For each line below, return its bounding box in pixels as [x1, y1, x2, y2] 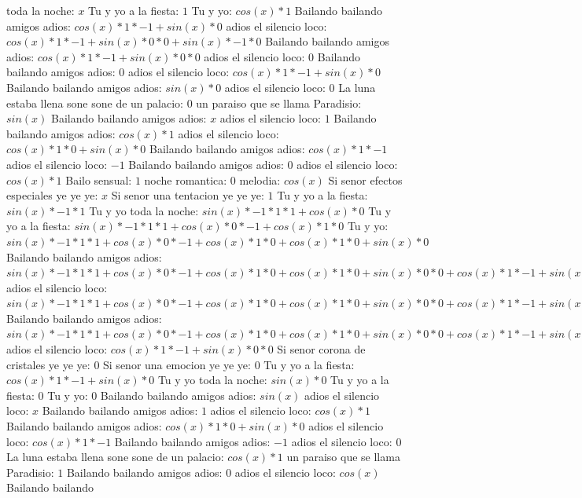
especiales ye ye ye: [6, 187, 98, 203]
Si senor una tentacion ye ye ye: [111, 187, 264, 203]
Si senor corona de [277, 341, 366, 357]
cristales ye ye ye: [6, 356, 90, 372]
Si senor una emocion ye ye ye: [103, 356, 251, 372]
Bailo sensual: [65, 171, 132, 188]
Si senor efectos [328, 171, 403, 188]
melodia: [239, 171, 281, 188]
